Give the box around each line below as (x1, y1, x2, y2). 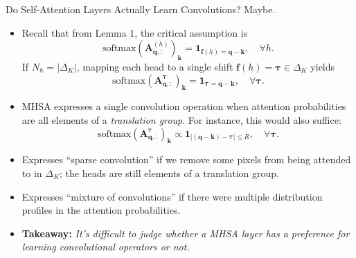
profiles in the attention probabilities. (21, 203, 181, 217)
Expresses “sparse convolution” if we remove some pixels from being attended (21, 152, 351, 167)
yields (310, 59, 335, 73)
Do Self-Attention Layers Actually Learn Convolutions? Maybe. (6, 2, 276, 16)
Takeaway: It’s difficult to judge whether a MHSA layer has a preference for (21, 225, 350, 240)
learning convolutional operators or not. (21, 239, 190, 254)
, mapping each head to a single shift (76, 59, 233, 73)
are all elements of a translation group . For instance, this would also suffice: (21, 112, 341, 127)
